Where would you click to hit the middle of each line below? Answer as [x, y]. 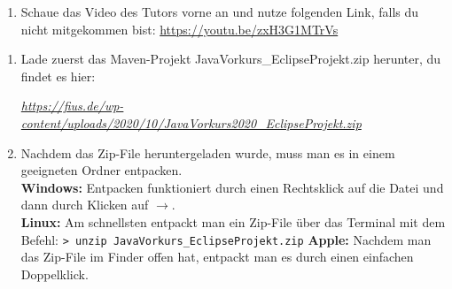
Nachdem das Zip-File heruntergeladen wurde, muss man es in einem [208, 152]
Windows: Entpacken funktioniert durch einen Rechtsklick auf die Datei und [232, 187]
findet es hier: [58, 76]
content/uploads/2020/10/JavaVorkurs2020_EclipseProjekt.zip [191, 122]
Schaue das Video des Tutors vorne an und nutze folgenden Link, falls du [220, 11]
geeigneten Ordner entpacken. [101, 170]
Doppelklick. [55, 274]
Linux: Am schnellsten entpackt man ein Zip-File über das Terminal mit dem [233, 221]
